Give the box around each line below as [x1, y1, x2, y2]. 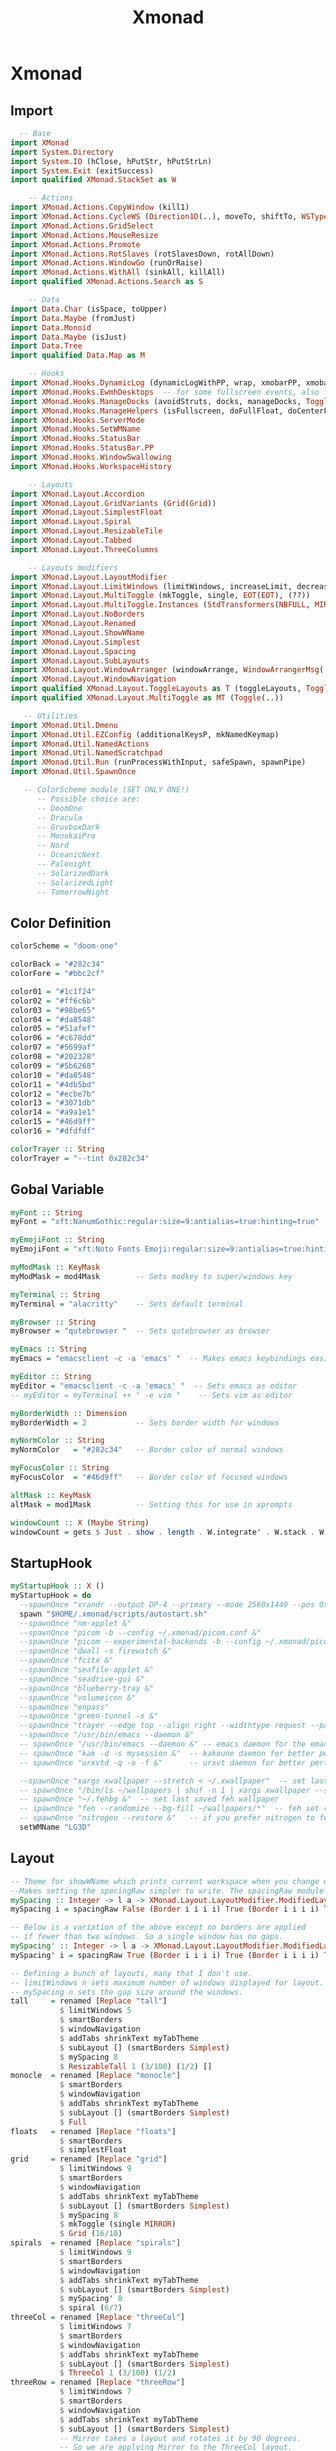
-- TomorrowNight [36, 887, 110, 897]
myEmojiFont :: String [10, 1235, 105, 1245]
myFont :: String [10, 1207, 83, 1218]
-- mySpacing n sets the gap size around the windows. [10, 1987, 244, 1997]
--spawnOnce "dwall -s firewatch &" [19, 1646, 172, 1656]
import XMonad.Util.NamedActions [10, 739, 150, 749]
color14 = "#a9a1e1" [10, 1107, 97, 1118]
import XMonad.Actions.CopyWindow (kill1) [10, 202, 190, 213]
